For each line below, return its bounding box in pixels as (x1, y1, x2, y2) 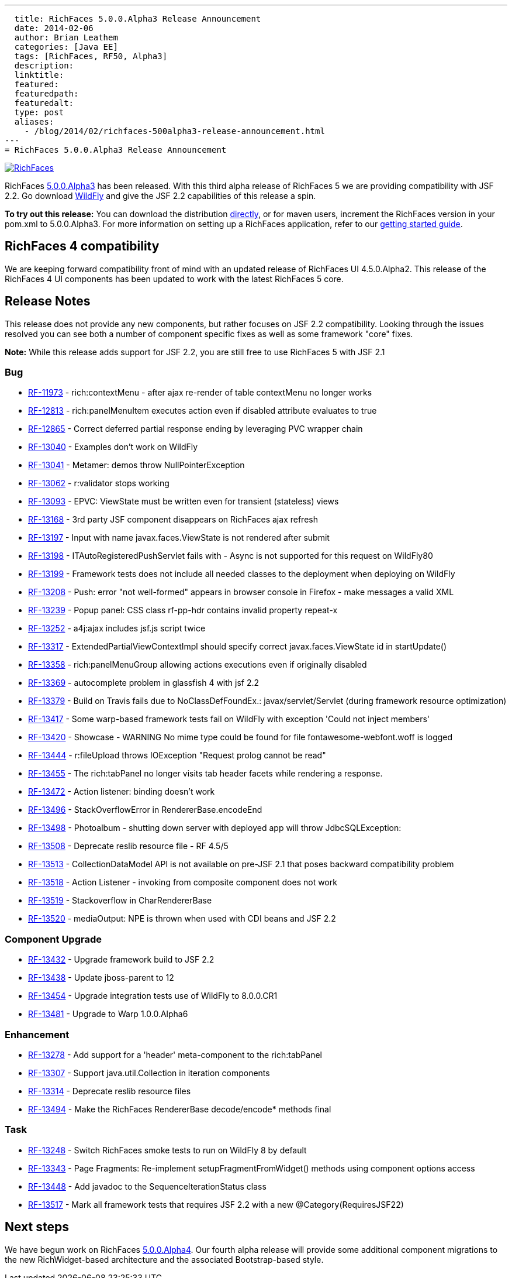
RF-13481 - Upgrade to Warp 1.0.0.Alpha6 (28, 1009, 188, 1019)
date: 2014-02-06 (14, 23, 94, 33)
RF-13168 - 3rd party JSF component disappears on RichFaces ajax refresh (28, 514, 318, 525)
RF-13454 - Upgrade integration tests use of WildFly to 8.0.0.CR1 (28, 991, 278, 1001)
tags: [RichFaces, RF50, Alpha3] (14, 51, 168, 61)
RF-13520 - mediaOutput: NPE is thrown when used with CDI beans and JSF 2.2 (28, 913, 336, 924)
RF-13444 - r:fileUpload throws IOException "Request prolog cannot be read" (28, 750, 326, 761)
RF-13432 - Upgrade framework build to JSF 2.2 (28, 954, 215, 965)
